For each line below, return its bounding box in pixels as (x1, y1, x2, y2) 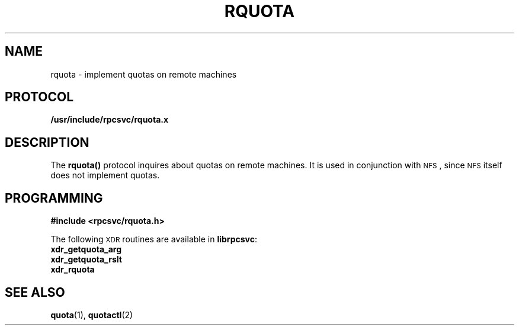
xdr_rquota (50, 264, 95, 275)
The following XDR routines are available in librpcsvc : (50, 234, 257, 245)
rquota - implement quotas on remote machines (50, 69, 237, 79)
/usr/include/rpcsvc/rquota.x (50, 114, 169, 125)
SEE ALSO (5, 284, 65, 300)
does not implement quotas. (50, 170, 160, 181)
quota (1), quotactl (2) (50, 309, 133, 320)
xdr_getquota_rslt (50, 254, 122, 265)
